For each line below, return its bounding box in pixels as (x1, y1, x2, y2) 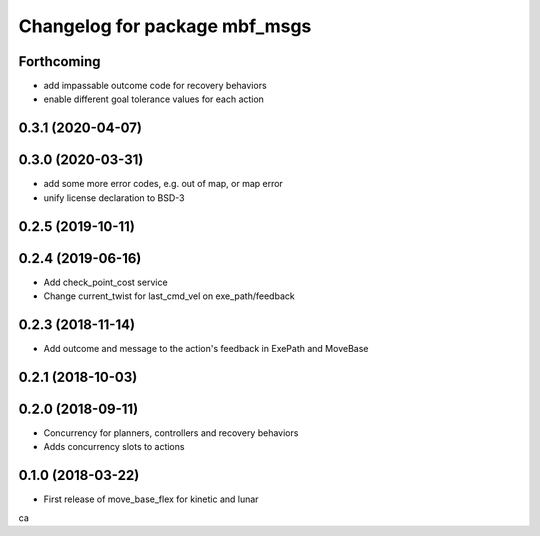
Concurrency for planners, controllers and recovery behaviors (43, 426, 299, 439)
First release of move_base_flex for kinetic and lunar (43, 493, 259, 505)
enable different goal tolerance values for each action (43, 93, 265, 105)
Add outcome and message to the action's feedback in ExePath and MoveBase (43, 342, 369, 354)
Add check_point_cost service (43, 276, 169, 288)
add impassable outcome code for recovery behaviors (43, 80, 267, 92)
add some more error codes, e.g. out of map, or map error (43, 178, 284, 190)
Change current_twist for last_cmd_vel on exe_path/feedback (43, 290, 295, 302)
